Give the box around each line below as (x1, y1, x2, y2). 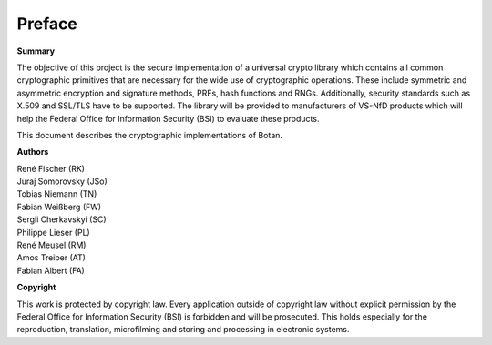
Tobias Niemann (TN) (16, 188, 97, 199)
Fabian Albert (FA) (16, 265, 86, 276)
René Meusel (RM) (16, 239, 87, 250)
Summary (16, 46, 55, 56)
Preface (16, 14, 77, 34)
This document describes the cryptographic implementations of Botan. (16, 129, 282, 140)
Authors (16, 147, 49, 157)
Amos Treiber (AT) (16, 252, 87, 263)
